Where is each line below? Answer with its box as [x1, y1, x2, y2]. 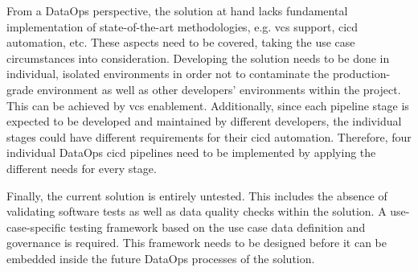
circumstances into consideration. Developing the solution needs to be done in [6, 49, 390, 66]
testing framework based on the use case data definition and [69, 218, 366, 235]
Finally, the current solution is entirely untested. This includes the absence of [6, 187, 387, 204]
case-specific [6, 218, 66, 235]
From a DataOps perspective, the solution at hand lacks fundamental [6, 2, 348, 19]
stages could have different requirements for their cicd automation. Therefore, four [6, 128, 412, 145]
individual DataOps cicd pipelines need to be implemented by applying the [6, 144, 376, 161]
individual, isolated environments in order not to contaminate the [6, 65, 330, 82]
